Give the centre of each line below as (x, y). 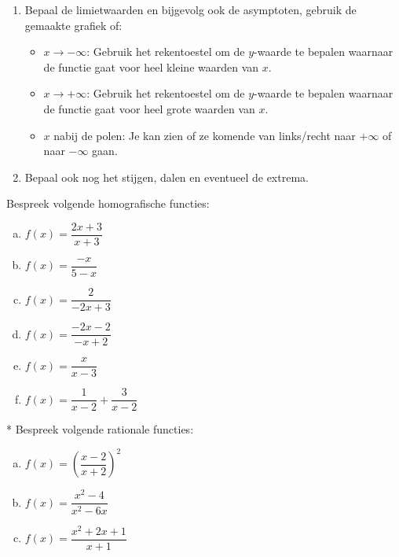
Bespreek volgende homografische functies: (108, 203)
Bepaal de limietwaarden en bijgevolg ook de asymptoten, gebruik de (190, 9)
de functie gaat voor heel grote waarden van (149, 108)
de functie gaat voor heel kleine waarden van (151, 66)
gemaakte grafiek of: (73, 25)
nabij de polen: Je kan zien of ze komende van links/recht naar (205, 135)
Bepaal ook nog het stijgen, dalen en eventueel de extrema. (167, 177)
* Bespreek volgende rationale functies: (100, 429)
